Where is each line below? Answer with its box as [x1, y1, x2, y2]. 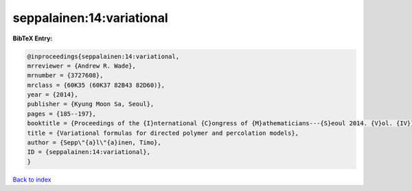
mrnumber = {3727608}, [27, 72, 104, 79]
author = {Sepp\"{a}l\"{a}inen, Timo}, [27, 139, 161, 147]
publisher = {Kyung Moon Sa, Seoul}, [27, 100, 154, 108]
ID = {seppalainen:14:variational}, [27, 148, 151, 156]
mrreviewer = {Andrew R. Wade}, [27, 62, 137, 70]
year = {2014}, [27, 91, 78, 99]
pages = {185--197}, [27, 110, 96, 118]
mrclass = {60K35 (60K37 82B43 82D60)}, [27, 81, 165, 89]
